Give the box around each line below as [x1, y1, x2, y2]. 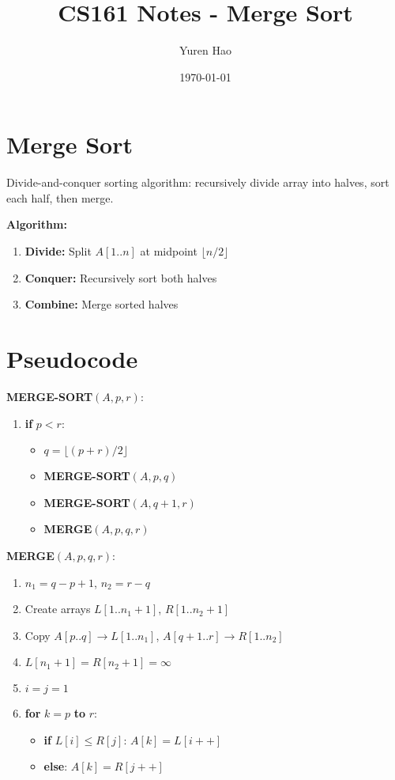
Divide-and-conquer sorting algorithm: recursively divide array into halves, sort [6, 174, 389, 191]
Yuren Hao [179, 42, 231, 59]
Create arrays [24, 600, 91, 617]
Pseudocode [6, 343, 138, 374]
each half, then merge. [6, 189, 114, 206]
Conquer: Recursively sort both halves [24, 269, 217, 286]
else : [43, 758, 68, 774]
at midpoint [140, 243, 197, 259]
